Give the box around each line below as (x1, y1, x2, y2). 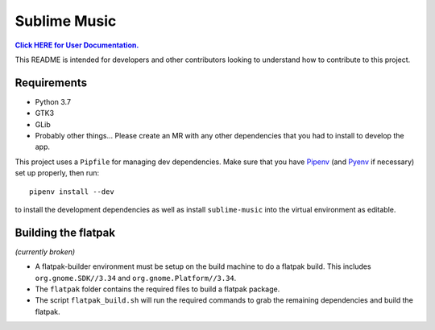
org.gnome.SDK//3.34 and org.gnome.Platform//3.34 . (35, 273, 237, 283)
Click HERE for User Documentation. (14, 40, 139, 50)
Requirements (14, 76, 88, 89)
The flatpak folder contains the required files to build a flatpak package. (35, 284, 280, 294)
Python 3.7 (35, 97, 72, 106)
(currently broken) (14, 246, 76, 257)
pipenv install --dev (29, 187, 114, 196)
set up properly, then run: (14, 168, 100, 178)
